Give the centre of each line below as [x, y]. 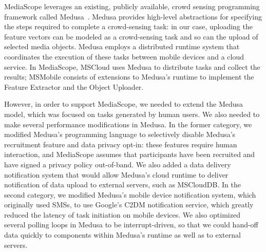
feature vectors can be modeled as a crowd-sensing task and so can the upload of [131, 36]
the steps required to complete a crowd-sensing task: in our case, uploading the [128, 26]
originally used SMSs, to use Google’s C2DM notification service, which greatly [129, 205]
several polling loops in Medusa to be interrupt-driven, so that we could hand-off [131, 225]
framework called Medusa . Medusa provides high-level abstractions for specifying [133, 16]
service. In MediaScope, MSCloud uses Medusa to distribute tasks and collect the [132, 66]
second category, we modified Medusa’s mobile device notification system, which [130, 194]
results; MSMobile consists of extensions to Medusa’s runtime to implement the [129, 77]
